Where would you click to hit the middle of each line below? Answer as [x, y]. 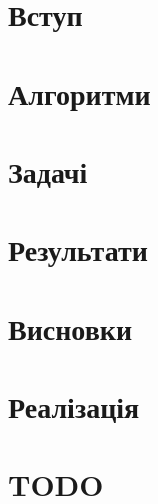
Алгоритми [79, 92]
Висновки [70, 327]
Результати [78, 249]
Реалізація [74, 406]
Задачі [48, 170]
